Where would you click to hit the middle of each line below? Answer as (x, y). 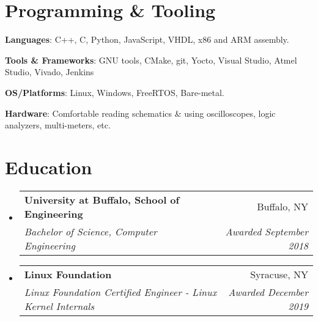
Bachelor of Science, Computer (91, 231)
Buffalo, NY (283, 207)
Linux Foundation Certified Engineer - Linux (120, 292)
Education (49, 167)
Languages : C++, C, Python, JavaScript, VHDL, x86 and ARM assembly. (147, 39)
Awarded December (268, 292)
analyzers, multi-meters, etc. (58, 125)
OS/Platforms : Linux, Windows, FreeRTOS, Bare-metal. (115, 92)
